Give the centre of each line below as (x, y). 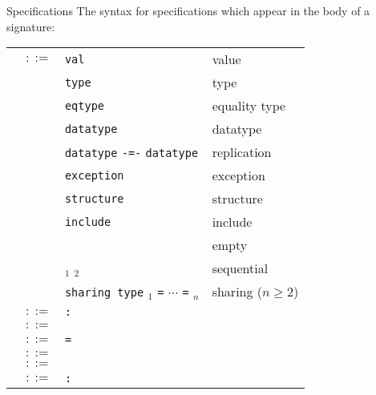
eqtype (84, 105)
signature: (31, 26)
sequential (240, 268)
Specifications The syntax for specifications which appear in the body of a (188, 10)
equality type (249, 106)
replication (242, 152)
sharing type (104, 293)
